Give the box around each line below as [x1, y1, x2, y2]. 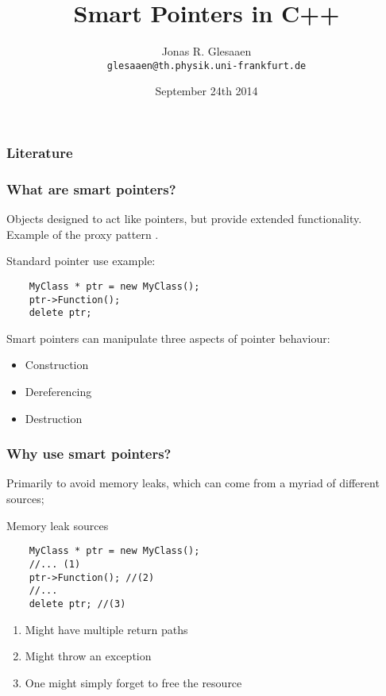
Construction [25, 356, 89, 373]
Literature [6, 142, 73, 162]
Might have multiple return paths [25, 621, 188, 637]
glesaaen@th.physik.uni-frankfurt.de [106, 60, 307, 71]
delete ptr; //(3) [29, 598, 126, 609]
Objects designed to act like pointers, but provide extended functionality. [6, 210, 362, 227]
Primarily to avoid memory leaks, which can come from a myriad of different [6, 475, 380, 491]
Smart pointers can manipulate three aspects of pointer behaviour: [6, 329, 330, 346]
